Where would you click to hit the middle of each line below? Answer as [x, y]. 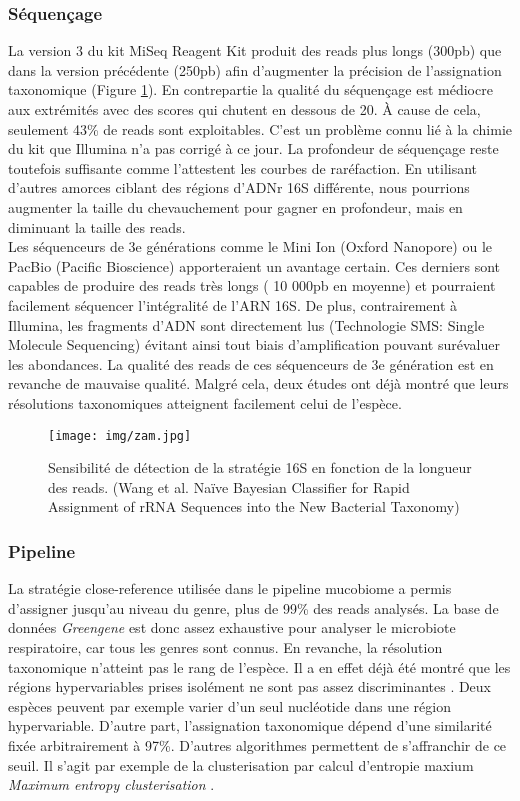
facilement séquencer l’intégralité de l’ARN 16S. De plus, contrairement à [233, 304]
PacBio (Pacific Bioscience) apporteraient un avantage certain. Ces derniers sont [254, 265]
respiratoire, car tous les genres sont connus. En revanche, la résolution [225, 646]
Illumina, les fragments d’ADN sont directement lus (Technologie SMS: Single [246, 324]
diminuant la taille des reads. [97, 226]
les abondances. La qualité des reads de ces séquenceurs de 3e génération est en [251, 363]
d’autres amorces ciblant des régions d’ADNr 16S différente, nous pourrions [239, 187]
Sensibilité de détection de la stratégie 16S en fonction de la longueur [260, 467]
